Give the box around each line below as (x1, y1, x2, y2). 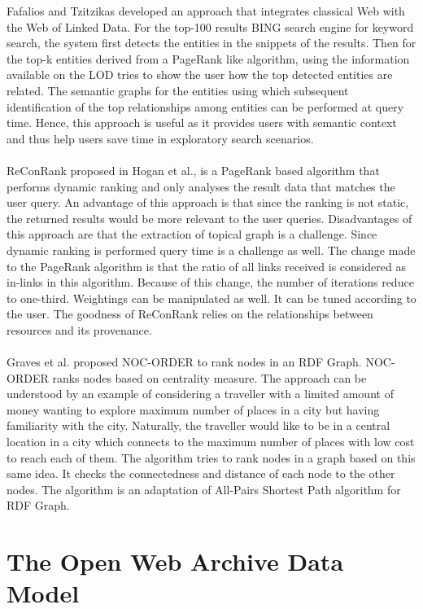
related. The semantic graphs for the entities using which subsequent (7, 81, 349, 99)
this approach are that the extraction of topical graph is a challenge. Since (7, 226, 377, 243)
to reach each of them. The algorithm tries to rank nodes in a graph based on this (7, 449, 416, 466)
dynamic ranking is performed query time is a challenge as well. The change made (7, 241, 416, 258)
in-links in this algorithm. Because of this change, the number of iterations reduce (7, 274, 414, 291)
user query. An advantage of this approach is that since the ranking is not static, (7, 194, 409, 211)
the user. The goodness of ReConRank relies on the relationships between (7, 305, 373, 322)
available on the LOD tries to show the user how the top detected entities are (7, 66, 393, 83)
